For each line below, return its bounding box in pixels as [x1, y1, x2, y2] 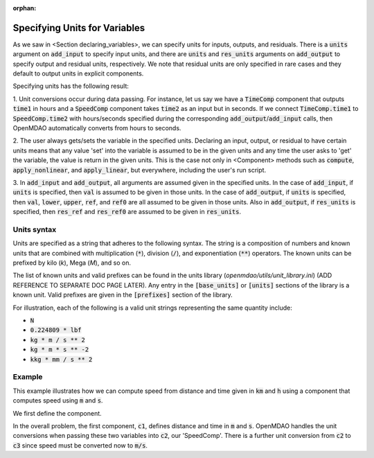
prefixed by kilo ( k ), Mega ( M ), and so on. [12, 258, 132, 267]
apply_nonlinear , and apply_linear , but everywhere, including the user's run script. [12, 166, 267, 174]
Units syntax [12, 224, 57, 234]
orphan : [12, 4, 37, 12]
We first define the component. [12, 409, 102, 417]
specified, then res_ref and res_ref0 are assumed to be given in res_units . [12, 208, 242, 216]
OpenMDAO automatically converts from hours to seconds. [12, 124, 181, 132]
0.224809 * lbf [30, 326, 82, 334]
